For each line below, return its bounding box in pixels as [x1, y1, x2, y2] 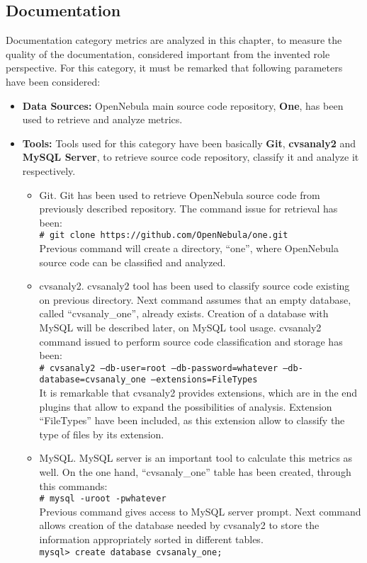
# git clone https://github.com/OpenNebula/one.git [39, 230, 288, 241]
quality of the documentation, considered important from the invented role [6, 46, 330, 61]
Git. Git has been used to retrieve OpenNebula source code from [39, 187, 320, 202]
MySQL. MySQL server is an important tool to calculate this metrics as [39, 450, 353, 465]
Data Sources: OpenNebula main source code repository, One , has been [22, 98, 344, 113]
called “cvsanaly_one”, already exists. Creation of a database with [39, 306, 329, 321]
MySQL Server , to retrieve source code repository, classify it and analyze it [22, 149, 359, 164]
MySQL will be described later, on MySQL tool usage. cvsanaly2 [39, 319, 322, 334]
